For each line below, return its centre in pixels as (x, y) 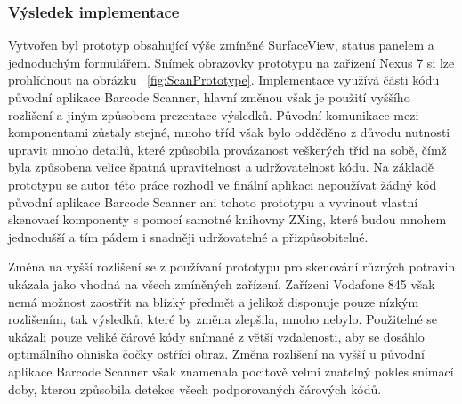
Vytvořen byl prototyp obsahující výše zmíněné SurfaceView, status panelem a (221, 45)
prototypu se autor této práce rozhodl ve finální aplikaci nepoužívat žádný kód (223, 184)
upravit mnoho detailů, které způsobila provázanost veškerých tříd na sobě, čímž (227, 149)
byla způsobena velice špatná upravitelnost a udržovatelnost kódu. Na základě (221, 167)
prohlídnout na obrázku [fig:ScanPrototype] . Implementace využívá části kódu (224, 80)
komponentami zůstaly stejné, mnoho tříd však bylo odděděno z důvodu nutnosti (229, 132)
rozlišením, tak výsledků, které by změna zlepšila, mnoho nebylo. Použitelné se (223, 319)
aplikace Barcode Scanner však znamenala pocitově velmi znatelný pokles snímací (231, 371)
